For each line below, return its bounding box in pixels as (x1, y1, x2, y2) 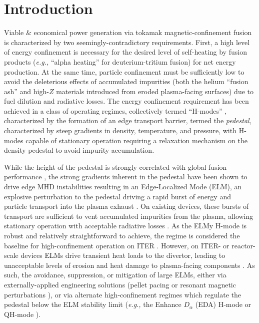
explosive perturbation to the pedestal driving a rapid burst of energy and (4, 191, 231, 201)
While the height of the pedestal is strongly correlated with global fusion (4, 161, 227, 172)
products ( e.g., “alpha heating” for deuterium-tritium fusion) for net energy (4, 56, 236, 67)
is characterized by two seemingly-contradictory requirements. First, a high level (4, 37, 250, 47)
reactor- (231, 240, 255, 250)
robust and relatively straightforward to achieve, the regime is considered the (4, 230, 240, 240)
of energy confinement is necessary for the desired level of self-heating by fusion (4, 47, 247, 57)
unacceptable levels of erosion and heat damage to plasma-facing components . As (4, 259, 255, 270)
